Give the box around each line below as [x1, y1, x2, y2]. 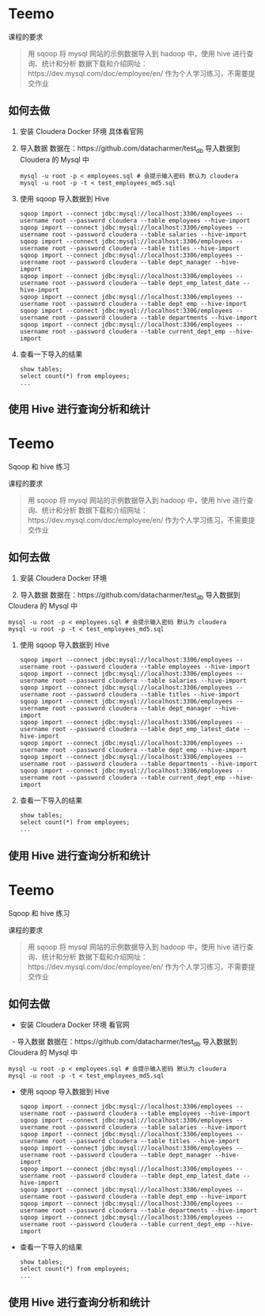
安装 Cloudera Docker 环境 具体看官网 [19, 126, 144, 135]
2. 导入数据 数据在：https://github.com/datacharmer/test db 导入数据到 [11, 589, 240, 601]
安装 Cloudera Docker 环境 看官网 [19, 1020, 131, 1029]
